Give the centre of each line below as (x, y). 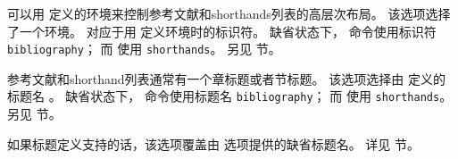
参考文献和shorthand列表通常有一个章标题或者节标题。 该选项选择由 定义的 (226, 78)
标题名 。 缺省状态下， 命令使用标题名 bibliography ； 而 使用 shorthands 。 (230, 96)
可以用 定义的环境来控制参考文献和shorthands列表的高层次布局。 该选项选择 (229, 13)
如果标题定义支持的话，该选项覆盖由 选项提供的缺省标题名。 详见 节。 (213, 143)
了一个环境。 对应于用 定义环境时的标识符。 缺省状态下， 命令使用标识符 (222, 31)
